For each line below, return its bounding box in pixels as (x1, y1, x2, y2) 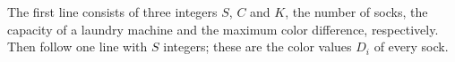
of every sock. (373, 37, 449, 56)
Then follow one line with (7, 37, 148, 56)
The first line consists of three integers (7, 3, 218, 20)
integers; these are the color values (163, 37, 352, 56)
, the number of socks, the (285, 3, 428, 20)
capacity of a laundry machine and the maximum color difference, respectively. (7, 19, 439, 38)
